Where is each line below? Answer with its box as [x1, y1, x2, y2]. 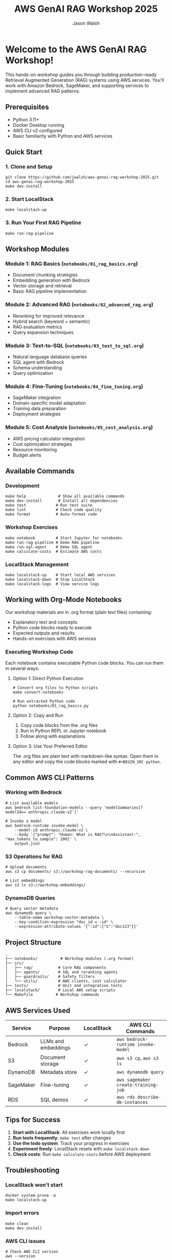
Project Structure [5, 938, 61, 946]
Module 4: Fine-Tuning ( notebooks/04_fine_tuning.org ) [5, 382, 143, 390]
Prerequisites [5, 103, 49, 112]
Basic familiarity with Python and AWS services [12, 133, 113, 139]
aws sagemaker [116, 1076, 151, 1083]
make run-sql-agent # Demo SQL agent [5, 544, 93, 550]
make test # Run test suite [5, 503, 93, 508]
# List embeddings [5, 878, 45, 883]
